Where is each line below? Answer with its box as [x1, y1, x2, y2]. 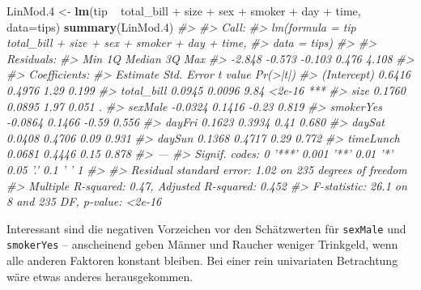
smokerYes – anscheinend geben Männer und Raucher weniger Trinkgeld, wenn [6, 236, 398, 253]
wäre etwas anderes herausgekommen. [6, 267, 193, 284]
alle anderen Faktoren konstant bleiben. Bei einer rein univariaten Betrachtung [6, 252, 398, 269]
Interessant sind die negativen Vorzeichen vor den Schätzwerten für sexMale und [6, 220, 406, 237]
